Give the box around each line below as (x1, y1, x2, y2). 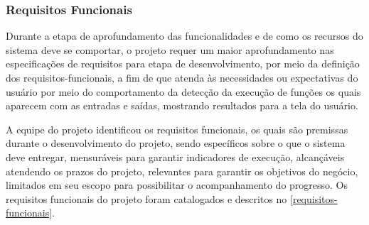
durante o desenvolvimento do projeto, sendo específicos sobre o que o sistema (6, 136, 346, 150)
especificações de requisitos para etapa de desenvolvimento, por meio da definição (6, 56, 360, 71)
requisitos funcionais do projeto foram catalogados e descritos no (6, 191, 287, 206)
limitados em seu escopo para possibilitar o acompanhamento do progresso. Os (6, 177, 348, 192)
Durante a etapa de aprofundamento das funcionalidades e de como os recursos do (6, 28, 363, 43)
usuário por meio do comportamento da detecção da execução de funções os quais (6, 84, 361, 99)
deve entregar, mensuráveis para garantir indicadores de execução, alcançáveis (6, 149, 345, 164)
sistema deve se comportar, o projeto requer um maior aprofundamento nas (6, 42, 334, 57)
